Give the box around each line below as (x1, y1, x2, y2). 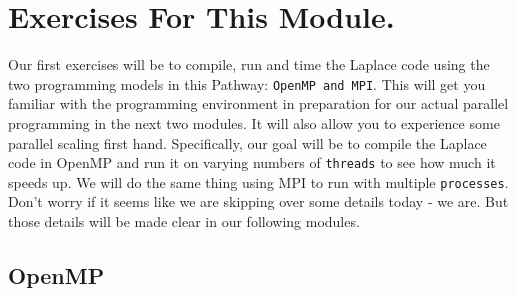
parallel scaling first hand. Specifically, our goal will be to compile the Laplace (8, 132, 487, 153)
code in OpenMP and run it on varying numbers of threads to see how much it (8, 152, 496, 173)
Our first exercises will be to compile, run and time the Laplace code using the (8, 54, 490, 75)
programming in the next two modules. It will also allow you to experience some (8, 112, 500, 133)
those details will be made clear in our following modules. (8, 211, 360, 232)
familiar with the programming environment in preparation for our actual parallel (8, 93, 509, 114)
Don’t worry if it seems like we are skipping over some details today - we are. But (8, 191, 509, 212)
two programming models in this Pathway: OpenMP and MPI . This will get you (8, 73, 486, 94)
